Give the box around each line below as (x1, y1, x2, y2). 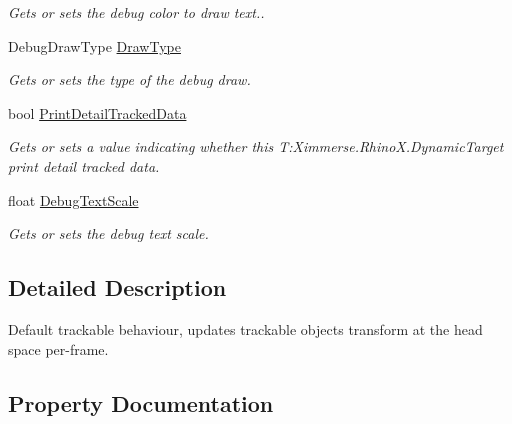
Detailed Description (8, 272, 227, 303)
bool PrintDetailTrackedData (8, 102, 187, 123)
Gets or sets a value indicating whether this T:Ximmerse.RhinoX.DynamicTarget (8, 136, 504, 157)
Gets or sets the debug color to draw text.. (8, 2, 265, 22)
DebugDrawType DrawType (8, 35, 181, 56)
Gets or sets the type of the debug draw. (8, 69, 251, 90)
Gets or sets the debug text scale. (8, 223, 209, 244)
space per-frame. (8, 338, 109, 359)
